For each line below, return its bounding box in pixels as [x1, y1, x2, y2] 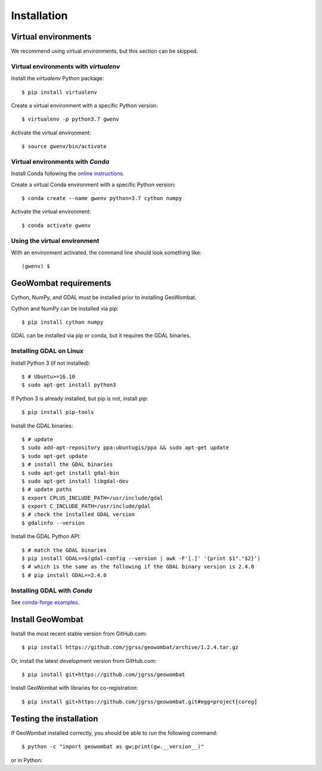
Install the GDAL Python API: [11, 533, 81, 540]
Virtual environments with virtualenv [11, 62, 120, 70]
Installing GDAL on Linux [11, 347, 83, 355]
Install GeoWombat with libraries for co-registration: [11, 684, 138, 692]
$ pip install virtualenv [21, 88, 98, 96]
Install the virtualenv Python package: [11, 75, 104, 82]
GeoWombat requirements [11, 278, 112, 288]
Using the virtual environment [11, 236, 100, 245]
